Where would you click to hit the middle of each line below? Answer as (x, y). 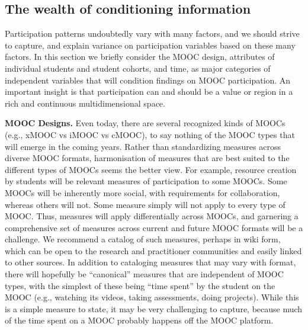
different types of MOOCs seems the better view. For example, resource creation (151, 169)
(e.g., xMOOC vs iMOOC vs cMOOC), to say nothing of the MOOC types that (150, 134)
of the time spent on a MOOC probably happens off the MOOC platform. (139, 320)
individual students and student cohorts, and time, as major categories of (138, 68)
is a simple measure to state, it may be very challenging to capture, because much (154, 308)
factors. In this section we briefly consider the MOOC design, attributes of (140, 57)
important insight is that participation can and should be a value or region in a (149, 92)
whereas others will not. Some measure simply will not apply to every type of (145, 204)
